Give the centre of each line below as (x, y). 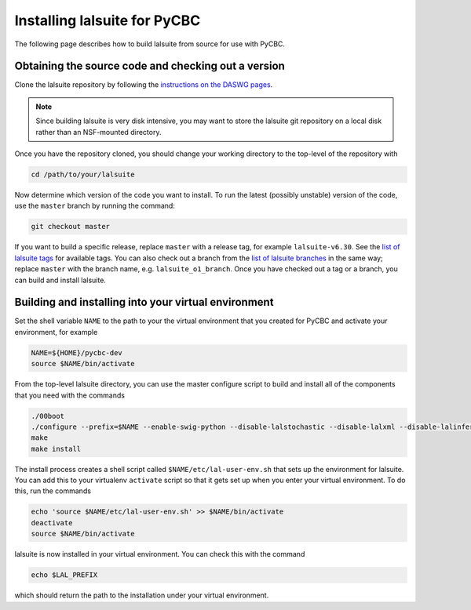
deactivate (52, 523)
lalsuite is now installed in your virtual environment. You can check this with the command (160, 554)
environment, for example (56, 332)
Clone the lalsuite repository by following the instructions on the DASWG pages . (144, 85)
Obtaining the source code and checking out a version (150, 66)
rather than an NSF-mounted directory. (99, 132)
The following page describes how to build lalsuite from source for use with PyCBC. (150, 44)
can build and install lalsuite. (60, 280)
